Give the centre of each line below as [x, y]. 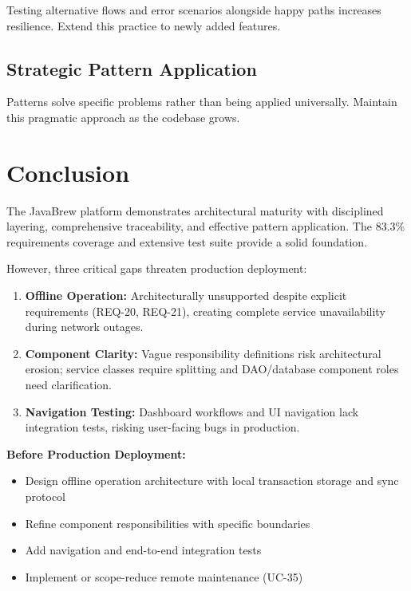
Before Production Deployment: [96, 453]
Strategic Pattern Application [132, 68]
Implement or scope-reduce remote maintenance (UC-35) [164, 576]
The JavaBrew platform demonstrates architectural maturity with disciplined [195, 210]
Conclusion [68, 172]
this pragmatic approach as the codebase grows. [123, 117]
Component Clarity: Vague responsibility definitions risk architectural [203, 353]
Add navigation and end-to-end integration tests [143, 550]
